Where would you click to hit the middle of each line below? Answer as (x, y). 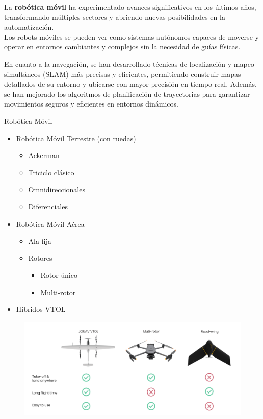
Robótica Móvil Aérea (50, 224)
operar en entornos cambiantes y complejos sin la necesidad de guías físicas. (122, 47)
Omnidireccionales (57, 189)
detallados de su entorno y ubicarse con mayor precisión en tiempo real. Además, (130, 84)
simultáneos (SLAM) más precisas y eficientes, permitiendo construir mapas (123, 74)
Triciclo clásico (51, 172)
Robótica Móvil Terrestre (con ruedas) (76, 138)
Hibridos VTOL (41, 309)
